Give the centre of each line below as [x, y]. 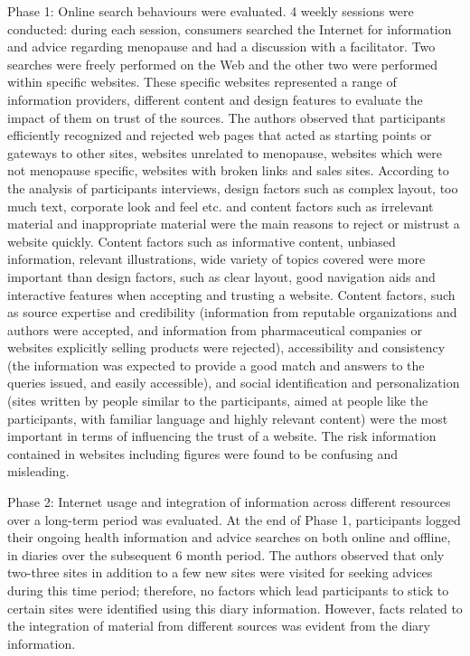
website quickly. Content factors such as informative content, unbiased [202, 241]
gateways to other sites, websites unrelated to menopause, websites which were [225, 152]
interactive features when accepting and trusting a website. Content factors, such [231, 294]
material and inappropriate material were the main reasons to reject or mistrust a [234, 224]
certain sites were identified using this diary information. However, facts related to [235, 608]
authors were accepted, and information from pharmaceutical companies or [215, 329]
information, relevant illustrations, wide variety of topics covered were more [216, 259]
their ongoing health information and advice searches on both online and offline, [229, 537]
